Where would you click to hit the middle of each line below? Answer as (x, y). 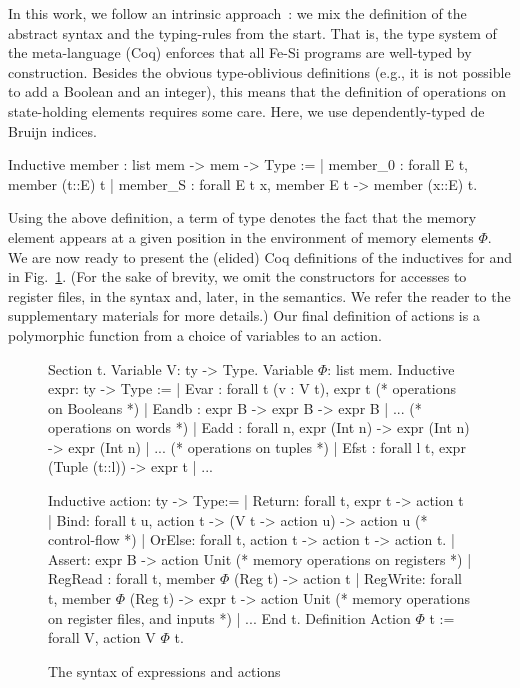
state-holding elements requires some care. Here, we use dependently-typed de (246, 110)
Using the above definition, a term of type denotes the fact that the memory (242, 217)
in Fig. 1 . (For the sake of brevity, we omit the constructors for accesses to (237, 276)
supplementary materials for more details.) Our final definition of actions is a (244, 315)
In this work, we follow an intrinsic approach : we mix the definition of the (237, 13)
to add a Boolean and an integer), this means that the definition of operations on (257, 91)
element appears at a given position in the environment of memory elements (241, 236)
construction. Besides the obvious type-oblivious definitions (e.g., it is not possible (259, 71)
